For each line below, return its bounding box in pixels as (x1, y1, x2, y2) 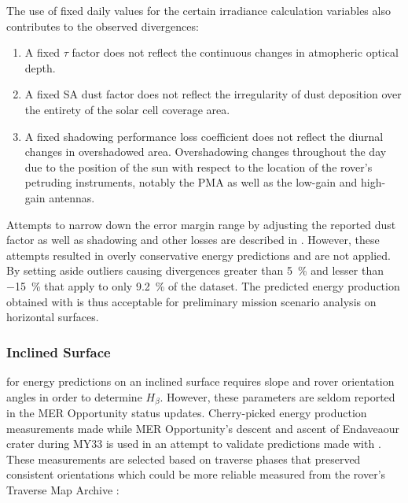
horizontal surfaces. (6, 309, 99, 325)
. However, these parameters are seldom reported (160, 388, 395, 405)
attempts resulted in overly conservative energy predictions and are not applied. (6, 246, 391, 263)
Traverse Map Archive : (6, 481, 119, 497)
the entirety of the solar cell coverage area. (24, 101, 230, 117)
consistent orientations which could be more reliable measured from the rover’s (6, 466, 386, 483)
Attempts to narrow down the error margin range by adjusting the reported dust (6, 216, 396, 232)
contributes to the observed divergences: (6, 17, 199, 34)
